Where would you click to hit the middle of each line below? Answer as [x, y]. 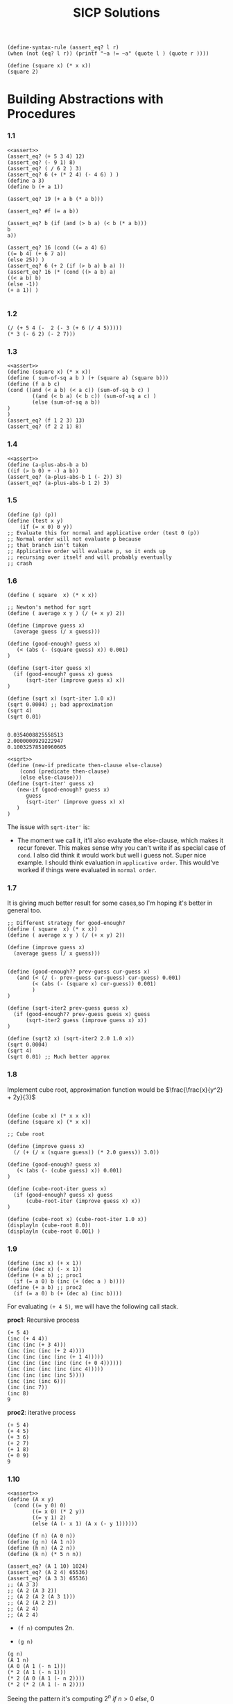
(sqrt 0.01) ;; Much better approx [59, 1057]
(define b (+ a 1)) [35, 187]
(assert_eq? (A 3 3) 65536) [48, 1579]
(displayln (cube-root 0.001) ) [54, 1231]
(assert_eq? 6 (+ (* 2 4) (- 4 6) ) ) [63, 174]
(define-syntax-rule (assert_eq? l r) [63, 48]
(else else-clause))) [51, 778]
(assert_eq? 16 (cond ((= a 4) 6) [57, 247]
